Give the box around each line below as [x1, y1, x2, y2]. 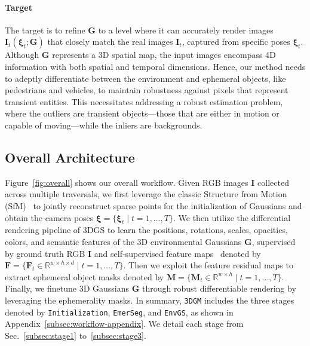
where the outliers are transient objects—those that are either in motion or [5, 107, 280, 120]
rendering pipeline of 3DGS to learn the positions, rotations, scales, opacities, [5, 223, 288, 236]
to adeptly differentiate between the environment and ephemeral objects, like [5, 72, 286, 84]
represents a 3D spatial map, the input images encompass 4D [52, 48, 276, 61]
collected [257, 176, 289, 188]
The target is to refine [5, 23, 85, 36]
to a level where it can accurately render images [98, 23, 274, 36]
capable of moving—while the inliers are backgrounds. [5, 118, 202, 131]
